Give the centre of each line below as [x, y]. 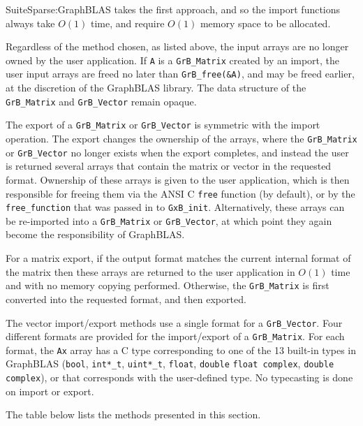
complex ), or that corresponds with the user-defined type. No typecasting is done [179, 377]
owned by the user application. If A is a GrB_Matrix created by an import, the [173, 60]
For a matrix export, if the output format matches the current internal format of [178, 258]
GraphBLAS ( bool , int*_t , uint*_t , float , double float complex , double [170, 363]
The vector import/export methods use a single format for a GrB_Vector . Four [174, 322]
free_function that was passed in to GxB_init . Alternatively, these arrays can [175, 207]
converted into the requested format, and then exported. [126, 299]
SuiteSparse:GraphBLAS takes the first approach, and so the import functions [173, 9]
